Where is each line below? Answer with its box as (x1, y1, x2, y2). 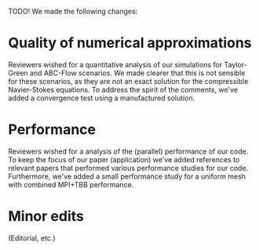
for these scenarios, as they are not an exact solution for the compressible (8, 76, 249, 85)
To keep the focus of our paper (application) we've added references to (8, 154, 240, 164)
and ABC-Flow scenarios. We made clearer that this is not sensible (30, 68, 246, 78)
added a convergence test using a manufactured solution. (8, 93, 195, 103)
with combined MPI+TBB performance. (8, 179, 134, 189)
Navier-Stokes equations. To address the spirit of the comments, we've (8, 85, 238, 94)
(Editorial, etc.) (8, 233, 57, 242)
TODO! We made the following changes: (8, 7, 138, 16)
